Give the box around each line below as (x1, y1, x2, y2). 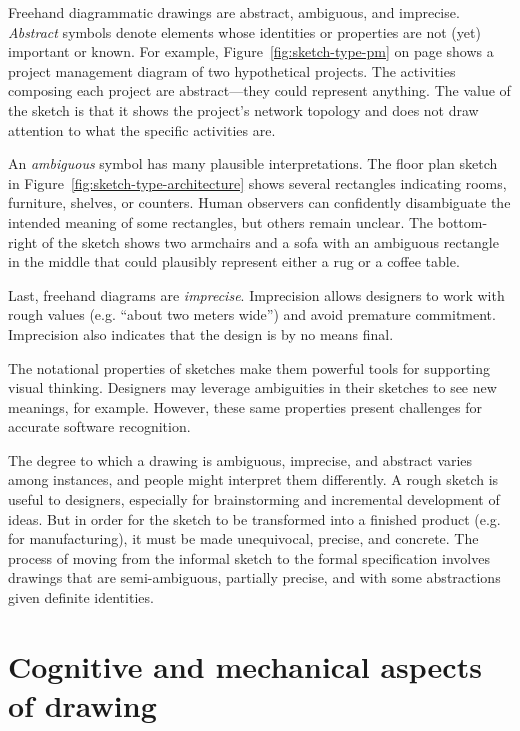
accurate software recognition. (8, 416, 191, 437)
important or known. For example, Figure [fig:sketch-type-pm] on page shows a (8, 41, 494, 62)
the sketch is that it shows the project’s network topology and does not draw (8, 99, 479, 120)
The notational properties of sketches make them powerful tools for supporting (8, 357, 491, 378)
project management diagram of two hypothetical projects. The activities (8, 60, 456, 81)
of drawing (8, 685, 157, 725)
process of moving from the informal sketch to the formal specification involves (8, 547, 490, 568)
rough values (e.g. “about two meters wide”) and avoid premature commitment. (8, 304, 496, 325)
